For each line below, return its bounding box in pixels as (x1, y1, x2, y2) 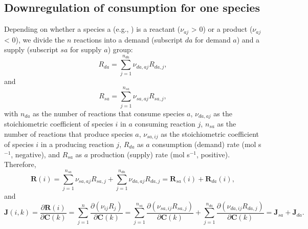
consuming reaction (135, 118, 195, 129)
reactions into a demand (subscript (73, 34, 183, 45)
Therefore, (4, 159, 36, 170)
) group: (107, 44, 133, 55)
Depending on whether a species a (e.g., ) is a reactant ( (4, 24, 181, 34)
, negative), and (11, 149, 60, 159)
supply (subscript (4, 44, 58, 55)
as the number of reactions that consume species (33, 108, 185, 118)
